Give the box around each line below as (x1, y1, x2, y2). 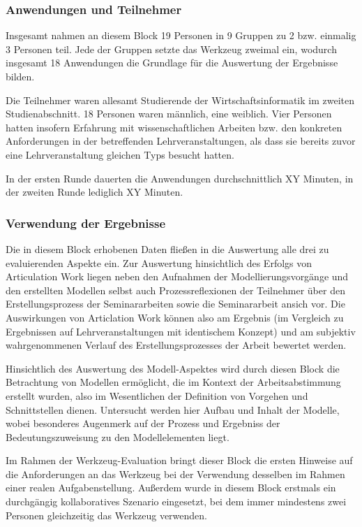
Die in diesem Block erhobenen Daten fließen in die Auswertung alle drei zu (6, 241, 329, 256)
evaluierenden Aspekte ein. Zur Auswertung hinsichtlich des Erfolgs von (6, 255, 312, 270)
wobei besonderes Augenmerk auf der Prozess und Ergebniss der (6, 416, 280, 431)
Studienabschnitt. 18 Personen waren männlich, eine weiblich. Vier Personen (6, 106, 332, 121)
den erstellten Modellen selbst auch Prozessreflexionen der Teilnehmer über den (6, 282, 345, 297)
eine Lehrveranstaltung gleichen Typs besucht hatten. (6, 147, 234, 161)
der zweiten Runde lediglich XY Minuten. (6, 185, 183, 199)
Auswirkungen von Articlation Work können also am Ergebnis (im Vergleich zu (6, 310, 344, 324)
